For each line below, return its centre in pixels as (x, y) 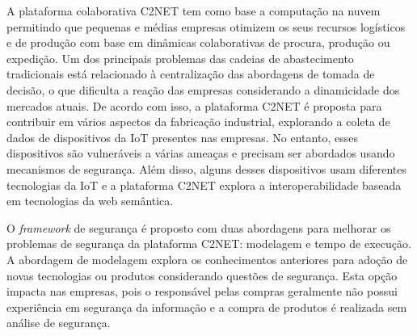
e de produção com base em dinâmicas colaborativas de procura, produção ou (198, 42)
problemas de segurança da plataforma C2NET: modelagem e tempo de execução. (209, 244)
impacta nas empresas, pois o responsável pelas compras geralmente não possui (202, 291)
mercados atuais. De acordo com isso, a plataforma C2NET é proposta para (194, 105)
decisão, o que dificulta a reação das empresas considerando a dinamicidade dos (203, 89)
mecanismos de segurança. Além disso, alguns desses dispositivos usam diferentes (206, 168)
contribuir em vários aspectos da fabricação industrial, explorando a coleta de (198, 122)
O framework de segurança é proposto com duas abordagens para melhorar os (199, 227)
